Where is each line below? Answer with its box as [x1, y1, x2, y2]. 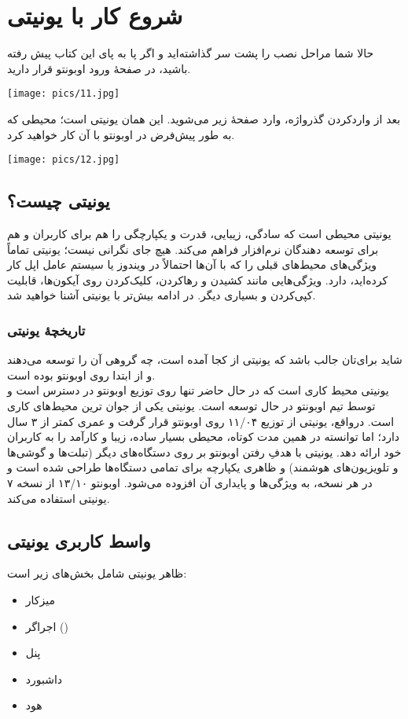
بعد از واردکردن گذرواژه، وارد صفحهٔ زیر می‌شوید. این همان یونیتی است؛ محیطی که [7, 110, 401, 127]
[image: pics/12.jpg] [7, 154, 120, 166]
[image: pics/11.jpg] [7, 88, 120, 100]
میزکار [25, 591, 55, 607]
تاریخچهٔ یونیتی [7, 320, 86, 339]
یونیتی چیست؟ [7, 189, 110, 213]
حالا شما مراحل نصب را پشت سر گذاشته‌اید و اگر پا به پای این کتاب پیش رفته [7, 45, 374, 61]
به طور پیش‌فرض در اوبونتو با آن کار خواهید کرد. [7, 126, 235, 142]
